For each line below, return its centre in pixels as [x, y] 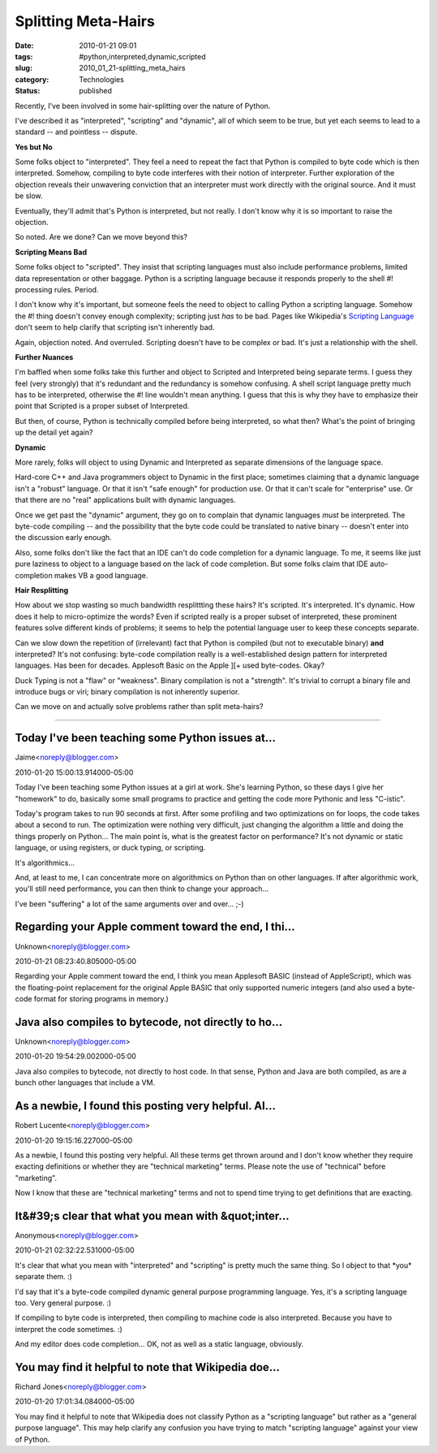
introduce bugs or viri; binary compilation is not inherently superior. [127, 692]
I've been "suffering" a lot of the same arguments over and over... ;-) [129, 904]
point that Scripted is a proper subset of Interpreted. [102, 406]
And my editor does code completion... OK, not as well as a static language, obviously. [159, 1344]
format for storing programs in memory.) [101, 999]
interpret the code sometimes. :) [69, 1329]
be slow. [29, 196]
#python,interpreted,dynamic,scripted [142, 56]
